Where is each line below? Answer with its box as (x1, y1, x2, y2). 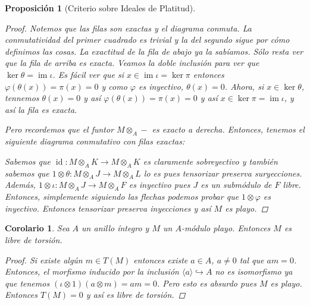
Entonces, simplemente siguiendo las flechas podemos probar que (5, 190, 239, 203)
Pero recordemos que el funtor (5, 123, 114, 136)
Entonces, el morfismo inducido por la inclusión (5, 265, 179, 278)
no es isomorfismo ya (215, 265, 293, 278)
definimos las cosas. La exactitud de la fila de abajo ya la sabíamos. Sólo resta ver (5, 45, 303, 57)
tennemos (5, 92, 39, 104)
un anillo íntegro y (82, 222, 149, 234)
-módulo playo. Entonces (181, 222, 271, 234)
